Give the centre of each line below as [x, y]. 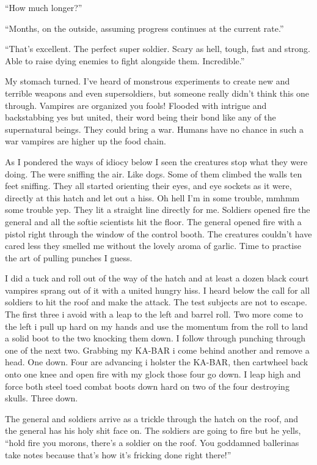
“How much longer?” [44, 7]
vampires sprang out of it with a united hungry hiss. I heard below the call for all [158, 290]
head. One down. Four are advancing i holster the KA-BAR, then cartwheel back [157, 362]
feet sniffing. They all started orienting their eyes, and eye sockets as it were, [148, 186]
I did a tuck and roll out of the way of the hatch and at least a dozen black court [157, 278]
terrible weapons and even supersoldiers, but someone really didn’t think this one [157, 93]
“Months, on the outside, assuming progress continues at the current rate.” [144, 28]
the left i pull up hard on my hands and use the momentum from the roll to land [157, 326]
